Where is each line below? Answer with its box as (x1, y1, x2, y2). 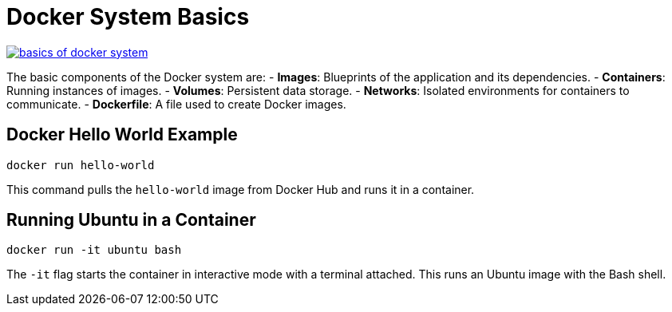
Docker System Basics (6, 3, 250, 30)
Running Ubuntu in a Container (6, 210, 256, 231)
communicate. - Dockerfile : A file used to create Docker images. (6, 97, 346, 111)
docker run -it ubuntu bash (6, 243, 182, 257)
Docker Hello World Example (6, 124, 238, 145)
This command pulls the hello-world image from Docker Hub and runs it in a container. (6, 182, 475, 196)
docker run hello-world (6, 158, 155, 172)
